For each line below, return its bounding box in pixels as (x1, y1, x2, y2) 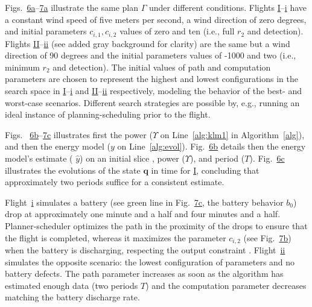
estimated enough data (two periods (5, 279, 138, 291)
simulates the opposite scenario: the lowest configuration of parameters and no (5, 255, 295, 268)
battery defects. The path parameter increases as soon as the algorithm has (5, 267, 284, 280)
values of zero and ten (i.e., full (119, 25, 235, 37)
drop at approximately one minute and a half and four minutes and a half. (5, 207, 281, 220)
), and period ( (189, 151, 245, 164)
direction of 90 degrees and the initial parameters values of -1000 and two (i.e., (5, 49, 296, 62)
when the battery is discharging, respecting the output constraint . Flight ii (5, 244, 285, 256)
